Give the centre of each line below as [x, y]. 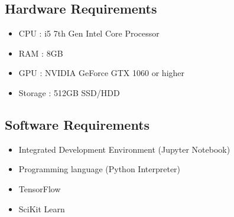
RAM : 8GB [41, 53]
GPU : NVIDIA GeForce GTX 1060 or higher [102, 73]
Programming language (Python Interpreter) [100, 169]
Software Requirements [77, 124]
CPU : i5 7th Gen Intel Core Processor [89, 33]
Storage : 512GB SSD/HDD [69, 92]
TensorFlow [40, 188]
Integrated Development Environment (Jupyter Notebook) [124, 149]
